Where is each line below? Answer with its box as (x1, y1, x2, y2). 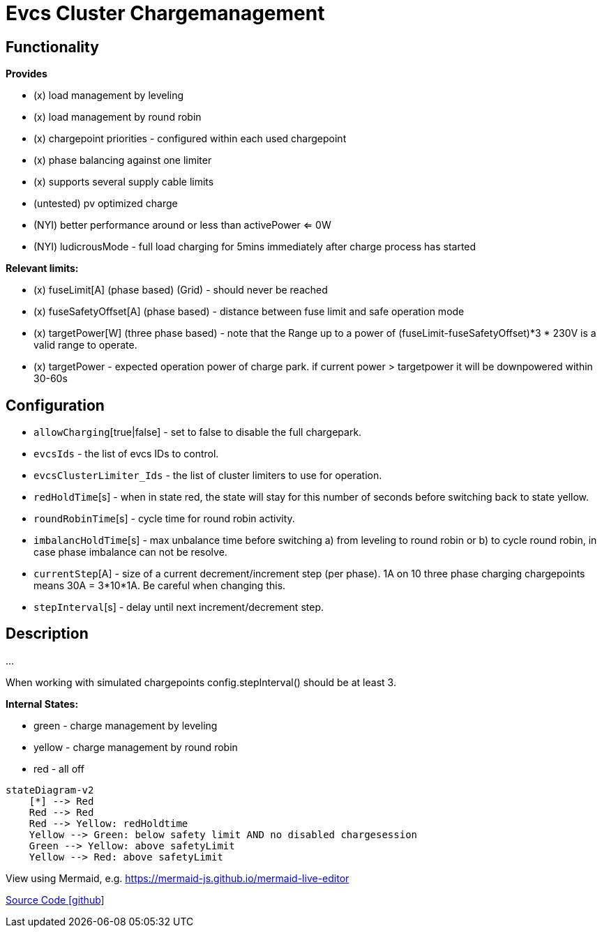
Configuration (6, 396, 105, 414)
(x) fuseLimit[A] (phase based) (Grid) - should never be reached (33, 284, 328, 296)
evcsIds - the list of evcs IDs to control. (33, 448, 219, 460)
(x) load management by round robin (33, 111, 202, 123)
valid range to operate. (33, 339, 137, 351)
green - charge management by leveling (33, 719, 218, 731)
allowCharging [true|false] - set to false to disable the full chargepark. (33, 426, 362, 439)
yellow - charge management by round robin (33, 741, 238, 753)
